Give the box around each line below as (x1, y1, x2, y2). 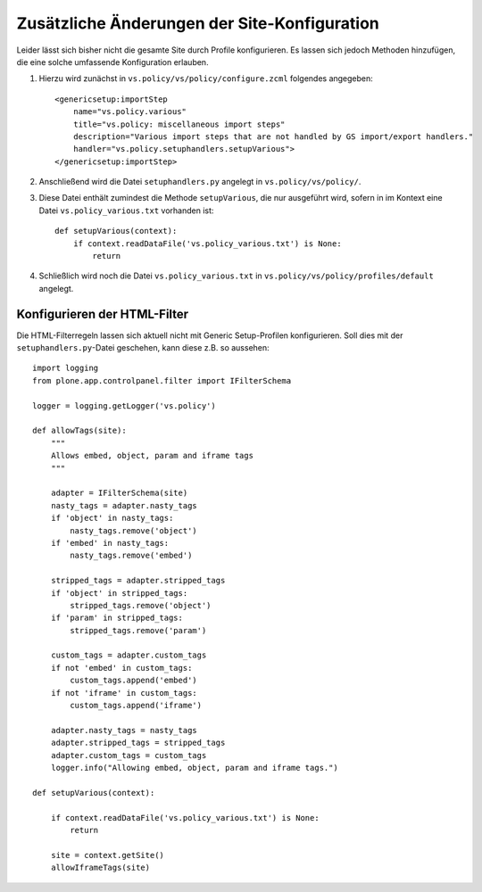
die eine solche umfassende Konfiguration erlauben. (16, 56, 209, 67)
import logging (32, 363, 99, 374)
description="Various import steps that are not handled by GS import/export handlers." (72, 131, 474, 142)
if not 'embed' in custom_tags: (50, 663, 193, 673)
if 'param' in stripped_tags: (50, 613, 183, 624)
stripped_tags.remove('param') (70, 625, 207, 635)
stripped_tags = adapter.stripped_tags (50, 575, 226, 586)
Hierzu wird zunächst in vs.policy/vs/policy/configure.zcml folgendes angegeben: (38, 73, 374, 84)
